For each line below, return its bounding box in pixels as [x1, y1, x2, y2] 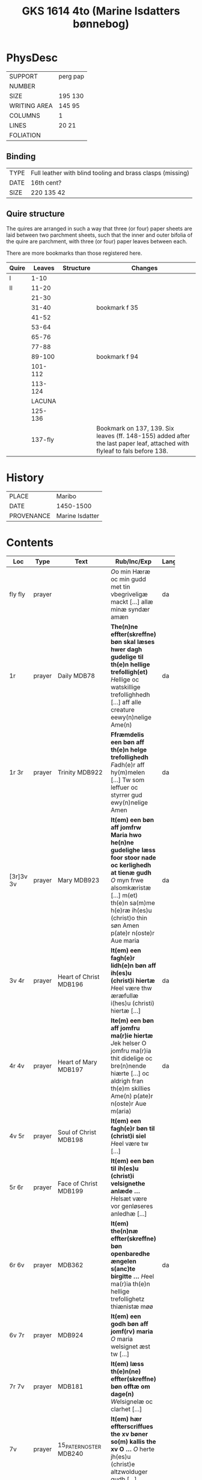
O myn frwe [110, 876, 144, 885]
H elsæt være [110, 1195, 147, 1203]
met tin [110, 582, 130, 591]
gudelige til [110, 653, 144, 662]
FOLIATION [9, 131, 41, 139]
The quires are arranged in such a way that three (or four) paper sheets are [6, 225, 192, 232]
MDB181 [57, 1382, 84, 1391]
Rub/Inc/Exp [115, 557, 152, 566]
